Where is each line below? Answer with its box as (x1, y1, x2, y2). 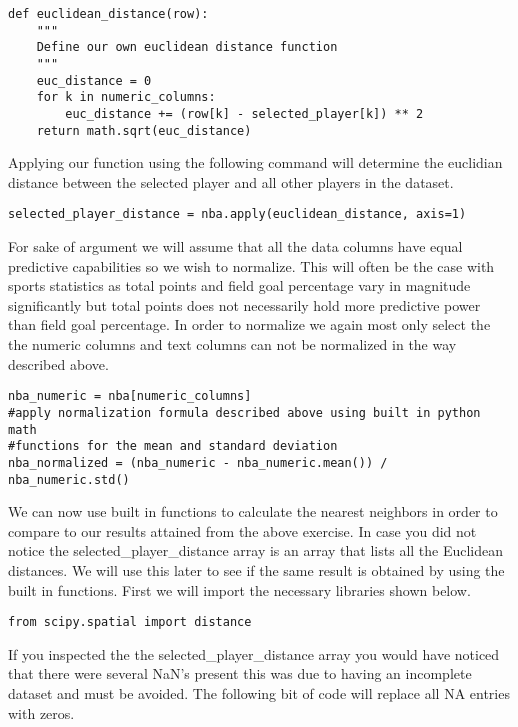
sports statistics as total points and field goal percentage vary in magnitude (8, 275, 471, 296)
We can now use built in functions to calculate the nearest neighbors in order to (8, 501, 498, 522)
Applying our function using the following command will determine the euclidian (8, 152, 503, 173)
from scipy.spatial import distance (8, 615, 252, 630)
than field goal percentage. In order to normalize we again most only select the (8, 314, 491, 335)
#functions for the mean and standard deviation (8, 439, 338, 454)
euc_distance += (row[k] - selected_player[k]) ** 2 (65, 106, 424, 121)
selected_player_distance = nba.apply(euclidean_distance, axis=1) (8, 207, 467, 222)
